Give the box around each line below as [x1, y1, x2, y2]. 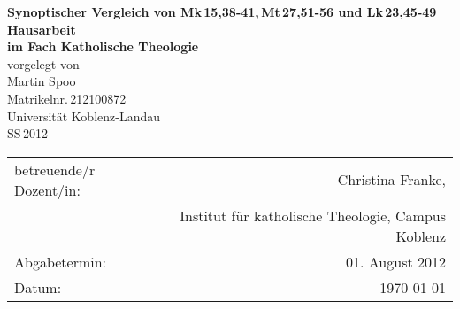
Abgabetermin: [14, 251, 107, 272]
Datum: [14, 276, 62, 297]
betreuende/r [14, 158, 96, 180]
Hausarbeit [7, 19, 76, 38]
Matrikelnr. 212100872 [7, 89, 126, 107]
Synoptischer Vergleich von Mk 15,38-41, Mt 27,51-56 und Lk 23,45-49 [7, 3, 437, 20]
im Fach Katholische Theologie [7, 37, 199, 56]
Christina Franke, [337, 169, 446, 190]
